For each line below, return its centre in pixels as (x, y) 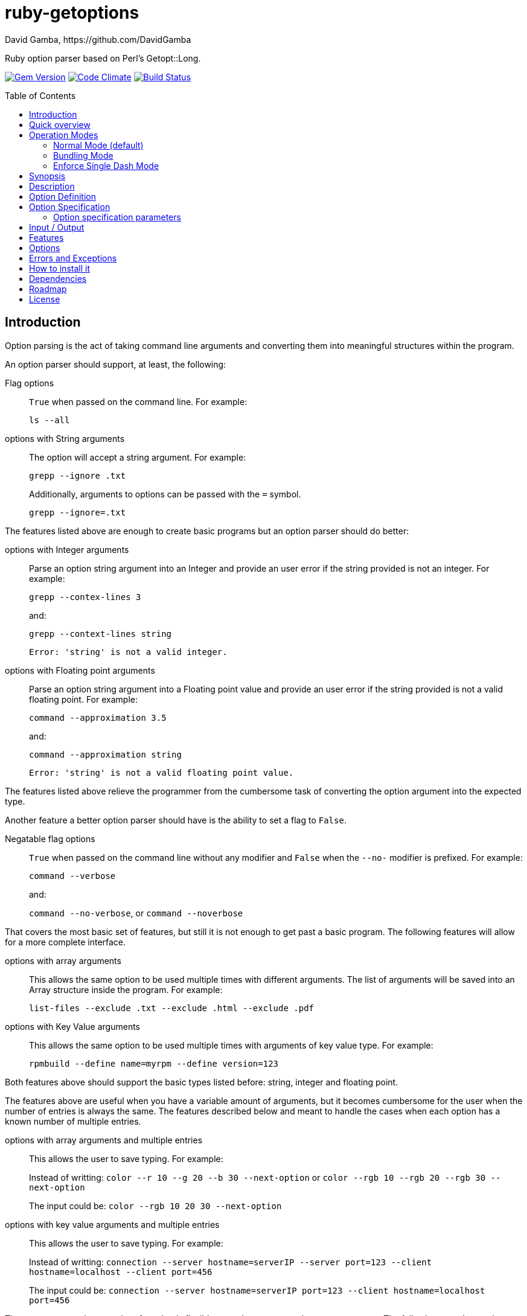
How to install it (59, 268)
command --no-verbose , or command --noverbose (136, 913)
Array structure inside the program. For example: (126, 989)
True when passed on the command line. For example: (138, 401)
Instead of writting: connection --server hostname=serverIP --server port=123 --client (231, 1262)
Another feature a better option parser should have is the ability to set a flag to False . (176, 820)
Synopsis (47, 176)
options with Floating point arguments (80, 670)
